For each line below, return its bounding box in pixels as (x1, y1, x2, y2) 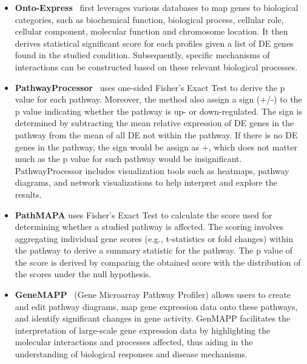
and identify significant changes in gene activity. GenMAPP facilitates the (15, 312, 291, 325)
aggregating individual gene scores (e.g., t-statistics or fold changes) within (15, 232, 294, 244)
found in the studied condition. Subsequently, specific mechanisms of (15, 49, 270, 61)
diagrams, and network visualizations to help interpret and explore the (15, 176, 277, 189)
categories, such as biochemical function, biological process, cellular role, (15, 13, 284, 25)
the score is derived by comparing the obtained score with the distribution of (15, 255, 301, 268)
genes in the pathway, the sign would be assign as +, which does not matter (15, 140, 297, 153)
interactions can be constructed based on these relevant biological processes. (15, 60, 298, 73)
